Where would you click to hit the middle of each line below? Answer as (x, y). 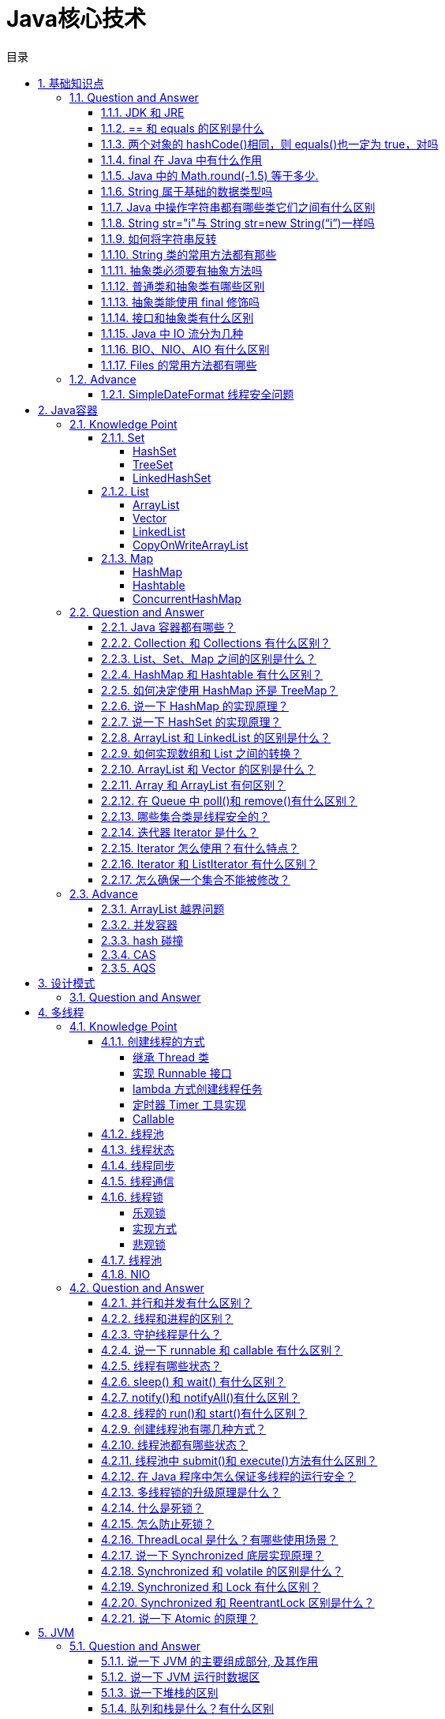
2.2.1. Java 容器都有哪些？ (168, 627)
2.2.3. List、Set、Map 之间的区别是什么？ (209, 658)
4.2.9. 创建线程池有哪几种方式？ (184, 1429)
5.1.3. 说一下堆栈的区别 (160, 1692)
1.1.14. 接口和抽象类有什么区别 (178, 317)
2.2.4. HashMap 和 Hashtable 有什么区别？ (212, 674)
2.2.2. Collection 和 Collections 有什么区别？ (216, 642)
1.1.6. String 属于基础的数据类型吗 (187, 191)
